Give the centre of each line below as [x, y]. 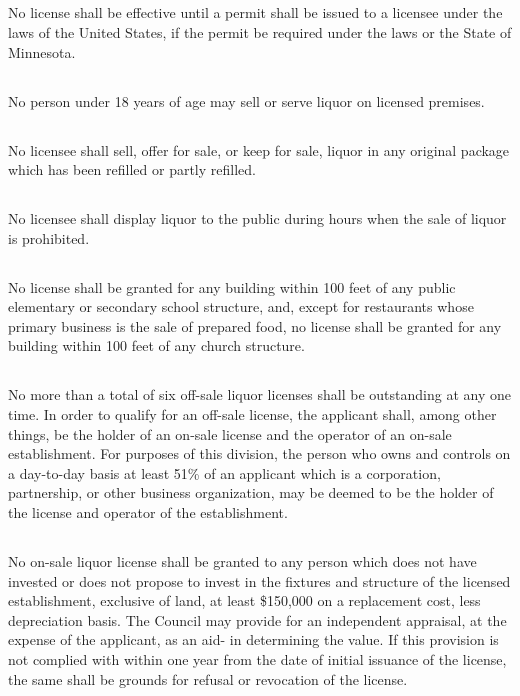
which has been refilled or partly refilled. [132, 169]
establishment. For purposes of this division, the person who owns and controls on [259, 453]
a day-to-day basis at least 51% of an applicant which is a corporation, [224, 472]
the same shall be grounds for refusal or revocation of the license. [208, 678]
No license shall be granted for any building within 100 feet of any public [232, 286]
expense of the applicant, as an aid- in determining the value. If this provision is [253, 639]
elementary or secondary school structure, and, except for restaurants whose [241, 306]
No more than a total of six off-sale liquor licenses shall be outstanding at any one [259, 394]
